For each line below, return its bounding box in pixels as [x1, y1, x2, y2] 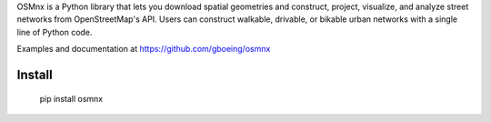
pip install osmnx [39, 93, 104, 104]
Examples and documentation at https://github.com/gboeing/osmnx [16, 44, 271, 55]
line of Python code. [16, 26, 93, 37]
